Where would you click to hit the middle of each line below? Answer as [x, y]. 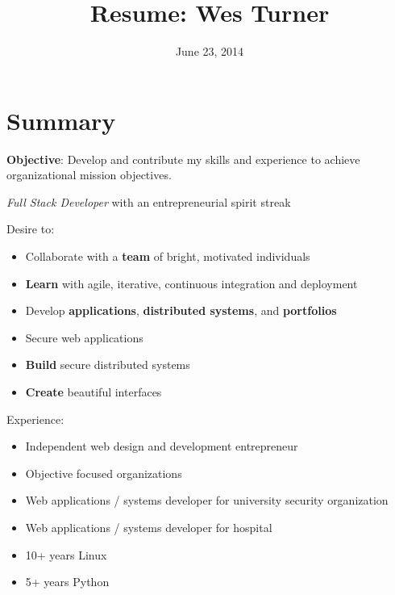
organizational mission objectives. [89, 175]
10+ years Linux [66, 554]
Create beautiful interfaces [94, 392]
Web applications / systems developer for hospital [149, 527]
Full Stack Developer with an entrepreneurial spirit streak [149, 201]
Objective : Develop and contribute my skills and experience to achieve [183, 159]
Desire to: [31, 229]
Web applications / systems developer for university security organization [207, 500]
